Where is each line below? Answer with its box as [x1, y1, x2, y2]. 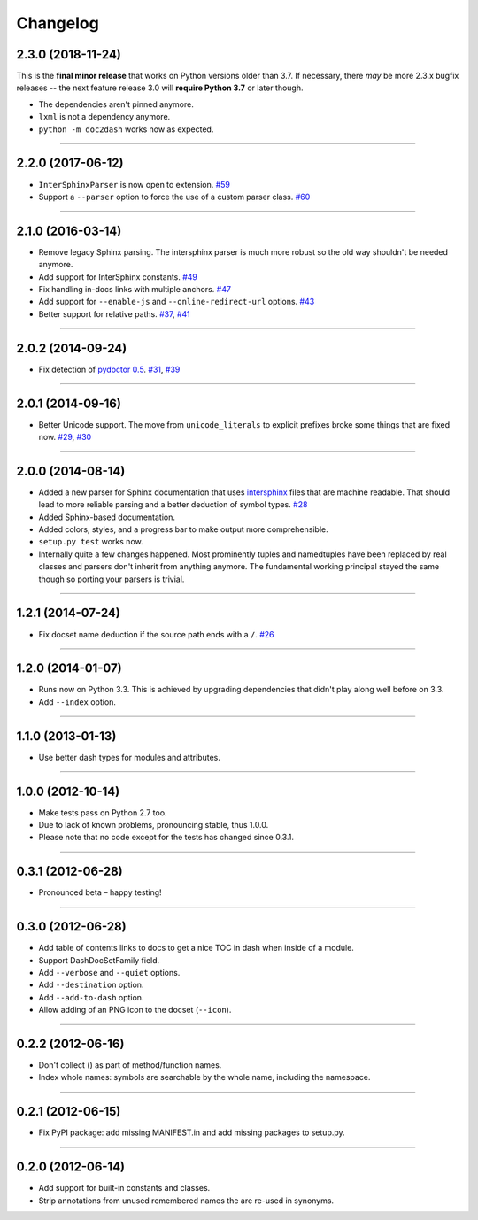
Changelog [16, 13, 99, 33]
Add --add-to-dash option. [38, 992, 144, 1002]
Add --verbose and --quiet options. [38, 968, 181, 978]
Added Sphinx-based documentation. [38, 512, 176, 522]
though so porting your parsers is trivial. [38, 574, 185, 584]
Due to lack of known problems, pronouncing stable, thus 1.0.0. [38, 820, 269, 830]
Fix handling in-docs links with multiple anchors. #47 [38, 284, 232, 294]
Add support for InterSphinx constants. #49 [38, 271, 198, 282]
